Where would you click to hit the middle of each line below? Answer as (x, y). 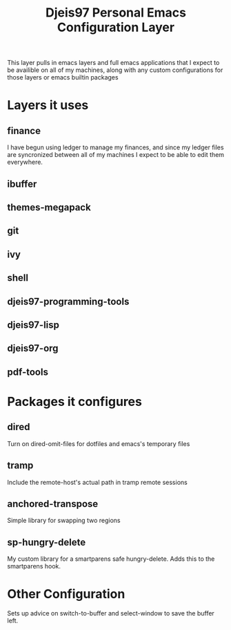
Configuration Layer (116, 27)
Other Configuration (66, 594)
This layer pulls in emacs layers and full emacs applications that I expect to (113, 63)
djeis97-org (33, 348)
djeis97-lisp (33, 325)
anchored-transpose (53, 504)
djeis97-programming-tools (68, 301)
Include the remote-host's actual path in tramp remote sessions (97, 482)
